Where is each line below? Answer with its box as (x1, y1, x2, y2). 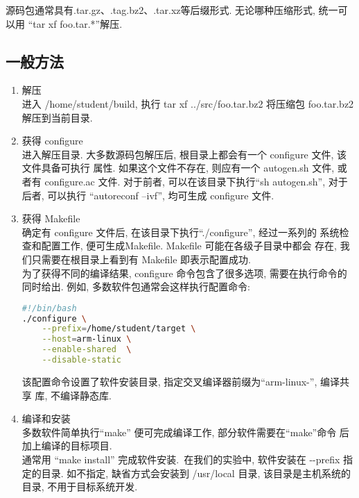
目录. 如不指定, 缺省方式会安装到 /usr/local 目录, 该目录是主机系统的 (41, 465, 351, 480)
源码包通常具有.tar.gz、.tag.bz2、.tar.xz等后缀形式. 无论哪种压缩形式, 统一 (6, 3, 338, 17)
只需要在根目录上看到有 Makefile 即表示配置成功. (31, 251, 251, 266)
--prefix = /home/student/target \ (42, 324, 196, 334)
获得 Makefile (21, 211, 80, 226)
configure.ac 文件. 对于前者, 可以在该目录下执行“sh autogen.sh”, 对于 (44, 174, 348, 188)
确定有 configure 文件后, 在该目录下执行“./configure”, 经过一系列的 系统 (21, 224, 340, 239)
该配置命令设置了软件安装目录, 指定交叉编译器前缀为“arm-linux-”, (21, 374, 317, 388)
